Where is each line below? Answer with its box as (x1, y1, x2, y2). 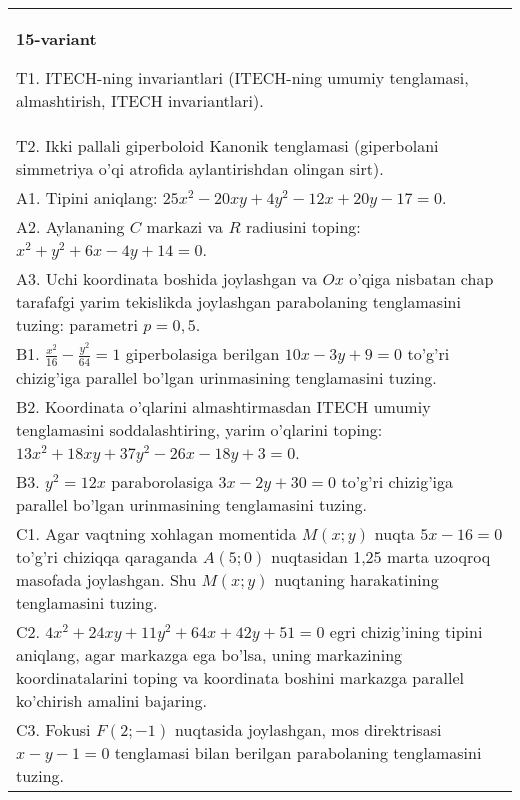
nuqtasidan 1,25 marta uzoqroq (271, 544, 491, 568)
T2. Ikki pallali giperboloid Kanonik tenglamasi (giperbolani (16, 134, 439, 157)
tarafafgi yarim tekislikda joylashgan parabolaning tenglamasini (16, 290, 461, 313)
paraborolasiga (111, 469, 214, 493)
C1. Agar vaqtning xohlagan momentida (16, 521, 297, 545)
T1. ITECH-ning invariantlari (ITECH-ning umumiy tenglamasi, (16, 66, 469, 89)
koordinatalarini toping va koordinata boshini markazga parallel (16, 665, 464, 689)
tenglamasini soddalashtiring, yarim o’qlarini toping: (16, 417, 383, 441)
